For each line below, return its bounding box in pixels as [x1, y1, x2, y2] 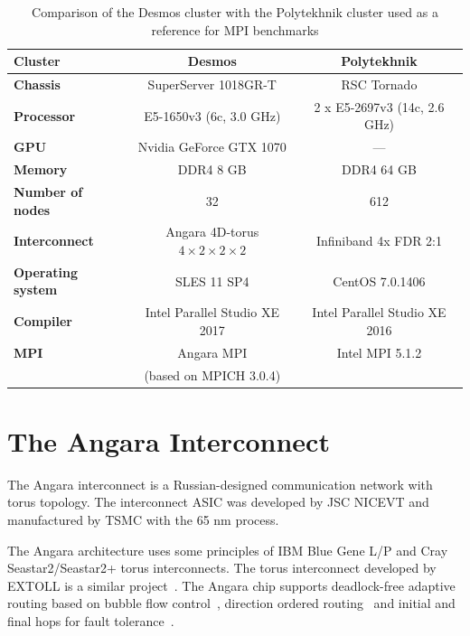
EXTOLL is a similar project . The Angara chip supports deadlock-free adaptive [7, 575, 456, 594]
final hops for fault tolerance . [7, 611, 174, 630]
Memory [14, 160, 68, 179]
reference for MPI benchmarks [151, 20, 319, 39]
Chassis [14, 75, 61, 94]
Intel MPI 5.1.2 [336, 342, 422, 361]
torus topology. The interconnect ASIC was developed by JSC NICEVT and [7, 492, 429, 511]
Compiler [14, 312, 72, 331]
